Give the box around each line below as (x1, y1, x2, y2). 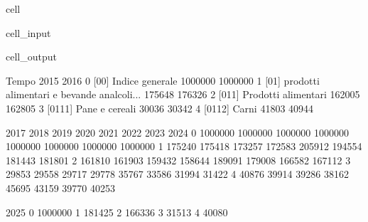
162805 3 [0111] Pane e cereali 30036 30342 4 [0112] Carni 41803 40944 (6, 100, 314, 115)
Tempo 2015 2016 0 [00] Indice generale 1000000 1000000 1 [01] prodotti (6, 73, 320, 88)
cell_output (6, 49, 57, 64)
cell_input (6, 25, 51, 40)
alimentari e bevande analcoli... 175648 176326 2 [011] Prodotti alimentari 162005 (6, 87, 360, 102)
